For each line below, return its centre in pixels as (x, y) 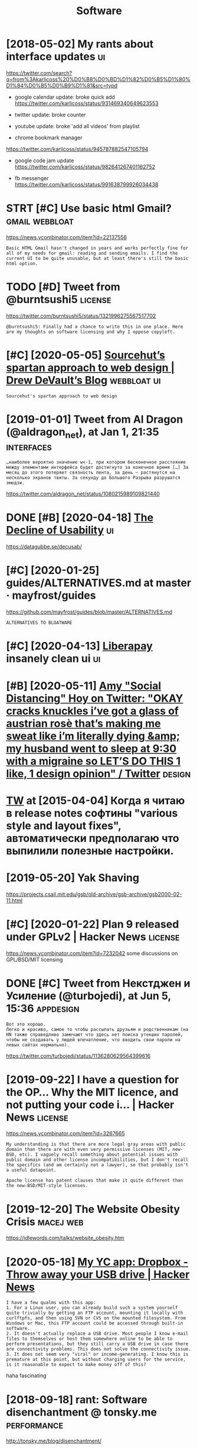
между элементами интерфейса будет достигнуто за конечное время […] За (97, 468)
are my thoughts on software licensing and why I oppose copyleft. (91, 332)
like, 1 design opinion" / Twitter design (98, 773)
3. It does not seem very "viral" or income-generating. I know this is (97, 1354)
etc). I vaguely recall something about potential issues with (98, 1155)
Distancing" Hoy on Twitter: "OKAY (95, 698)
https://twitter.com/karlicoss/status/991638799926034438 (86, 184)
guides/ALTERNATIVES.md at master (99, 583)
